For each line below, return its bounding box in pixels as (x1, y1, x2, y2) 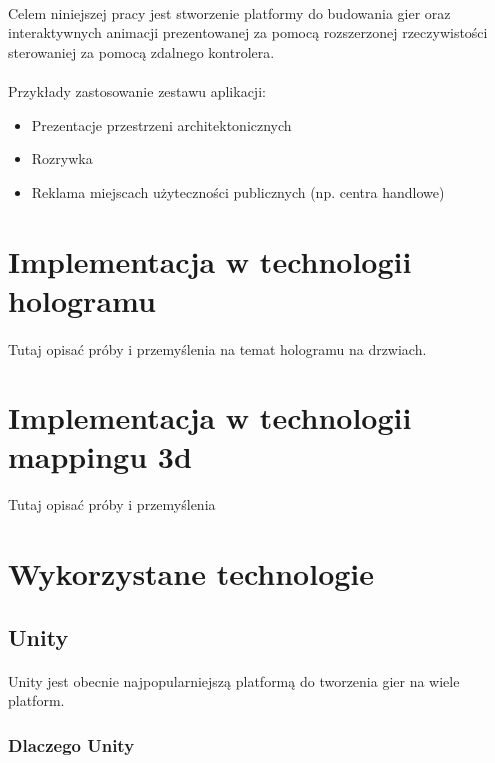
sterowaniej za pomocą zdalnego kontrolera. (8, 41, 275, 62)
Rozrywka (31, 148, 93, 169)
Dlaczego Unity (8, 732, 135, 757)
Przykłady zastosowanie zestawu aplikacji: (8, 80, 266, 101)
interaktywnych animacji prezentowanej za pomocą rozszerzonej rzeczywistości (8, 22, 488, 43)
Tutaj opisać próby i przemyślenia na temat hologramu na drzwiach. (8, 338, 427, 359)
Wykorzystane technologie (8, 553, 375, 594)
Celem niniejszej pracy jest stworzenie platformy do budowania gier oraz (8, 2, 451, 23)
